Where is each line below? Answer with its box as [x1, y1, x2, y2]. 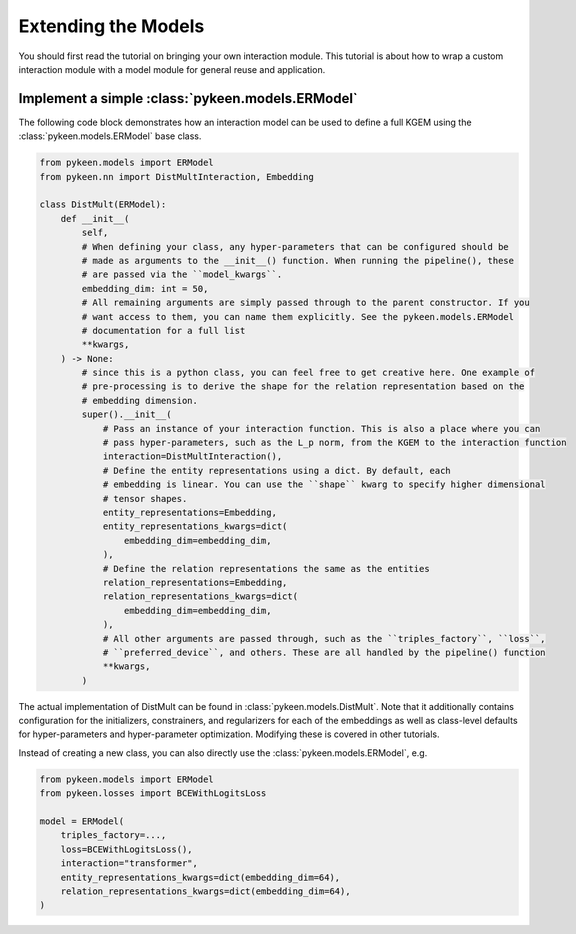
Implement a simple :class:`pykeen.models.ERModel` [18, 90, 359, 107]
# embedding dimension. [81, 395, 199, 406]
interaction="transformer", [60, 858, 199, 869]
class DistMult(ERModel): [39, 199, 167, 210]
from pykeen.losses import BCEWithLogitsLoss [39, 788, 267, 799]
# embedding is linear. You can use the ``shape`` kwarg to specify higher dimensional [102, 479, 546, 490]
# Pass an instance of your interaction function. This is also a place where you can [102, 423, 541, 434]
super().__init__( [81, 409, 172, 420]
